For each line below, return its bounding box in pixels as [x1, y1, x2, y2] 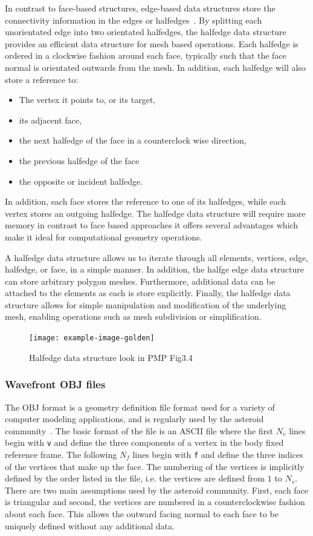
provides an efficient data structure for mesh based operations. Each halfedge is [5, 37, 298, 50]
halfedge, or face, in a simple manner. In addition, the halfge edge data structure [5, 263, 304, 276]
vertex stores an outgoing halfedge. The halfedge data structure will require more [5, 207, 306, 219]
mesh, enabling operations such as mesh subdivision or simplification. [5, 310, 262, 323]
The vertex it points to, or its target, [19, 93, 156, 106]
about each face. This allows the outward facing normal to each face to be [5, 508, 279, 520]
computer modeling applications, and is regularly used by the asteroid [5, 412, 264, 425]
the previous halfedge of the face [19, 154, 140, 167]
